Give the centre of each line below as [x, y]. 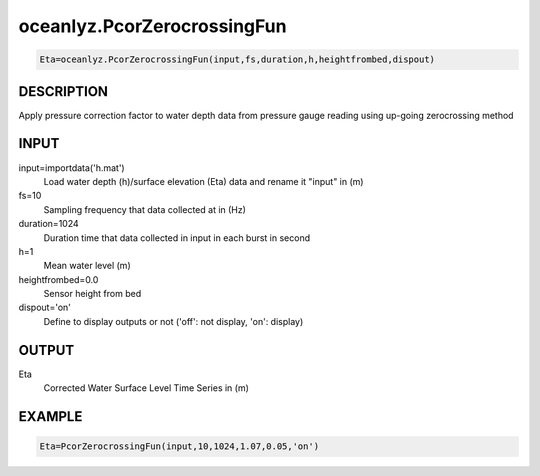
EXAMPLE [50, 416]
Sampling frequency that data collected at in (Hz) [145, 209]
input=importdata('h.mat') [71, 167]
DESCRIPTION [63, 91]
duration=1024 [48, 224]
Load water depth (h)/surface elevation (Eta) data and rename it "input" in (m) [203, 181]
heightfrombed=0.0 [58, 279]
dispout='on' [45, 307]
